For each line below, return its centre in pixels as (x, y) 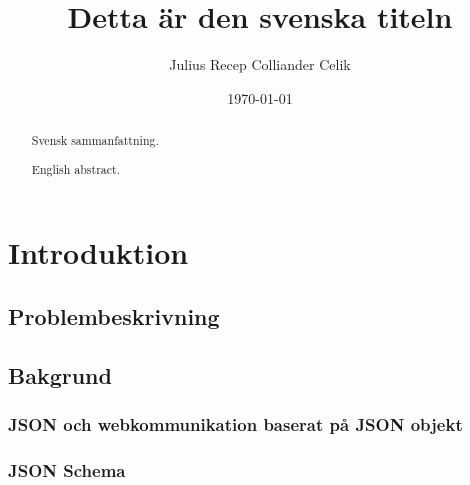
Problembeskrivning (114, 315)
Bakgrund (60, 374)
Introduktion (98, 252)
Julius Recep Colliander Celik (260, 64)
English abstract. (76, 168)
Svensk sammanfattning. (95, 140)
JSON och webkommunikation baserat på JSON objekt (235, 423)
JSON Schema (67, 469)
